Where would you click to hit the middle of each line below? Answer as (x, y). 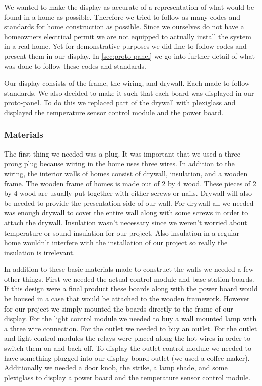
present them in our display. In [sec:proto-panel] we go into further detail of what (129, 56)
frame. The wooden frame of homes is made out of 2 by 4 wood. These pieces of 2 (130, 183)
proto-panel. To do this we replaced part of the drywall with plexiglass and (120, 102)
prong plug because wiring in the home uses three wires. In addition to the (119, 163)
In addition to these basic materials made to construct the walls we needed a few (129, 269)
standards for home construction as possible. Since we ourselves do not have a (124, 26)
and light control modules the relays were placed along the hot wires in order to (127, 338)
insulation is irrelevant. (40, 252)
